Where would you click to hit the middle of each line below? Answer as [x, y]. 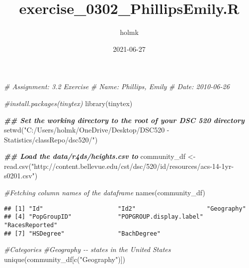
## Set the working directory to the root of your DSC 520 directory [124, 120]
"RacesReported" [31, 225]
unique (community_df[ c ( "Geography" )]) [65, 259]
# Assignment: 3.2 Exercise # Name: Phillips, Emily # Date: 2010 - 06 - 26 [117, 86]
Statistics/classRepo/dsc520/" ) [51, 139]
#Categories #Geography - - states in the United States [87, 249]
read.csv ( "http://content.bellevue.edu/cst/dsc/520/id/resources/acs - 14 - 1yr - [119, 166]
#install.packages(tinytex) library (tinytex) [68, 103]
